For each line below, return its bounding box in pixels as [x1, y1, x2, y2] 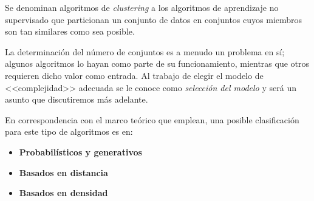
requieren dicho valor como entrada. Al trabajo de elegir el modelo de [5, 69, 264, 81]
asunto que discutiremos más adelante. [5, 93, 148, 106]
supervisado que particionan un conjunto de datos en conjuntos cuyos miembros [5, 13, 302, 26]
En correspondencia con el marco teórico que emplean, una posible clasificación [5, 113, 299, 126]
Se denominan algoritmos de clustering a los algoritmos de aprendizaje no [5, 1, 279, 13]
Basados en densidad [19, 186, 108, 199]
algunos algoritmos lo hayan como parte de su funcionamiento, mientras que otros [5, 57, 310, 70]
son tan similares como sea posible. [5, 25, 135, 38]
